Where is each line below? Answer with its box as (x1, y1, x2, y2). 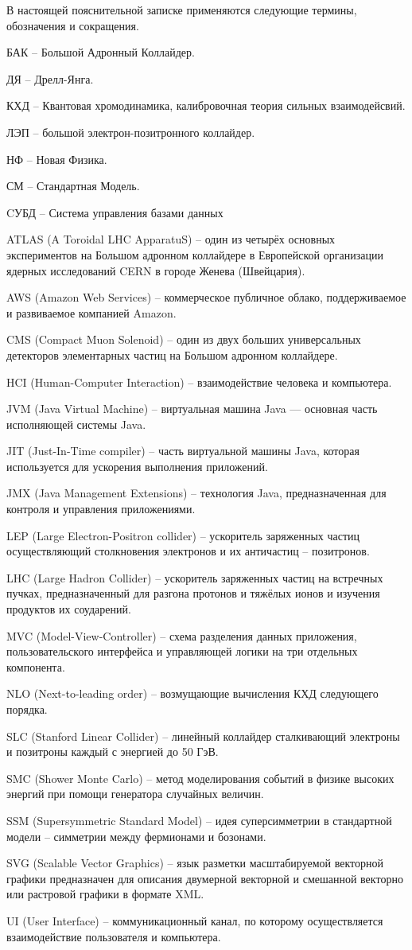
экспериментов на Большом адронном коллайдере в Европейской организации (6, 246, 383, 263)
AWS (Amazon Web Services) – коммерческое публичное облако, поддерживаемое (6, 289, 406, 306)
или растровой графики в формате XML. (6, 886, 204, 902)
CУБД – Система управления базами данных (6, 204, 223, 220)
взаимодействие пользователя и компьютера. (6, 928, 221, 944)
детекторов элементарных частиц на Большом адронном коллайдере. (6, 346, 338, 363)
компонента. (6, 658, 65, 675)
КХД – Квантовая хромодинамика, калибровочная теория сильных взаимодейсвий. (6, 97, 406, 114)
